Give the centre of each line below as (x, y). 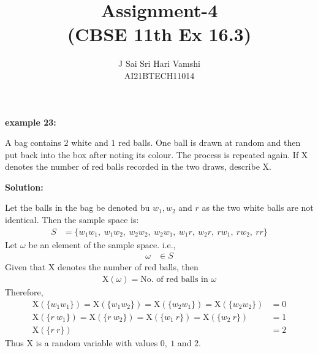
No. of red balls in (174, 279)
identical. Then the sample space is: (72, 220)
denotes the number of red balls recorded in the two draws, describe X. (138, 166)
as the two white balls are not (258, 207)
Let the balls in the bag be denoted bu (78, 207)
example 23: (31, 122)
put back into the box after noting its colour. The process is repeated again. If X (157, 154)
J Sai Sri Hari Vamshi (159, 63)
